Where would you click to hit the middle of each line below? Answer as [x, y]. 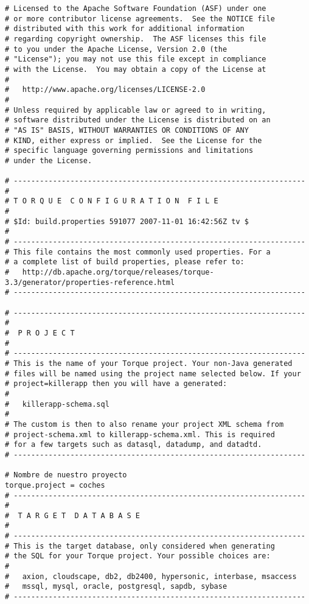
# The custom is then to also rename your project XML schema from [144, 424]
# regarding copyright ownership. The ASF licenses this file [136, 39]
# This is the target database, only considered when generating [140, 546]
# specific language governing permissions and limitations [129, 151]
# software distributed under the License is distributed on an [138, 120]
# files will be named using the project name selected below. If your [153, 374]
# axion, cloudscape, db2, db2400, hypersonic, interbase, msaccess [151, 576]
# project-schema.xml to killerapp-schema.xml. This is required [140, 434]
